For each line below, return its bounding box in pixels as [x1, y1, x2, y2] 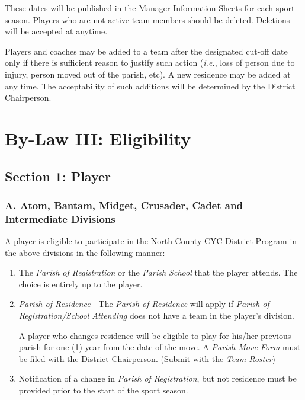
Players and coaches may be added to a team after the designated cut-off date [5, 44, 288, 57]
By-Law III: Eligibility [5, 126, 191, 150]
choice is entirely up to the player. [18, 277, 143, 290]
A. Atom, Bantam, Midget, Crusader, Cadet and [5, 197, 243, 212]
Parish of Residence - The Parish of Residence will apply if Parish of [18, 297, 269, 310]
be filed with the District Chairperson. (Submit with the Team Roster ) [18, 352, 276, 364]
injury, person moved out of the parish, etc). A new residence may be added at [5, 68, 291, 80]
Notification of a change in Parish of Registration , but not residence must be [18, 372, 297, 385]
